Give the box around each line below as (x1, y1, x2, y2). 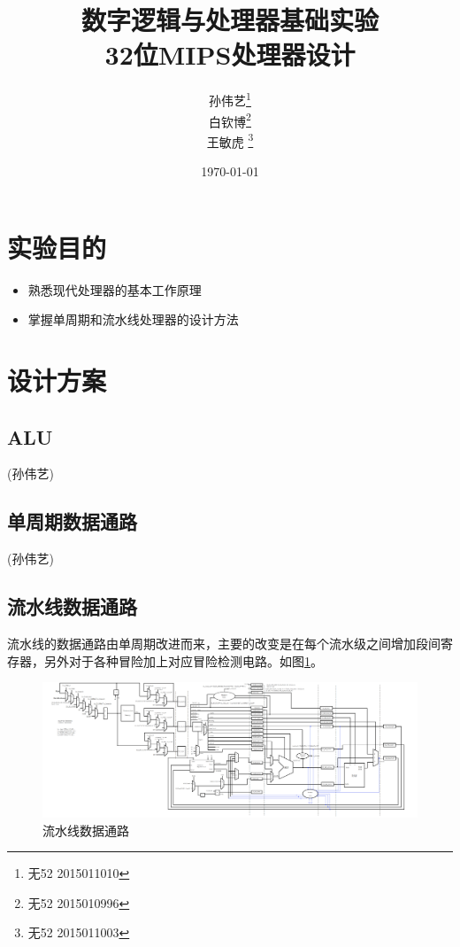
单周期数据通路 (7, 508, 137, 535)
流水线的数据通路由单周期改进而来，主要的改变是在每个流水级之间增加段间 (7, 633, 441, 652)
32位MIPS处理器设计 (104, 36, 356, 73)
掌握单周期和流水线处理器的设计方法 (27, 310, 239, 329)
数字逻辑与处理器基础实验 (80, 2, 379, 38)
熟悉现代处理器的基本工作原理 (27, 280, 202, 299)
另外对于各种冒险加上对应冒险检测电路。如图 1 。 (43, 651, 323, 670)
